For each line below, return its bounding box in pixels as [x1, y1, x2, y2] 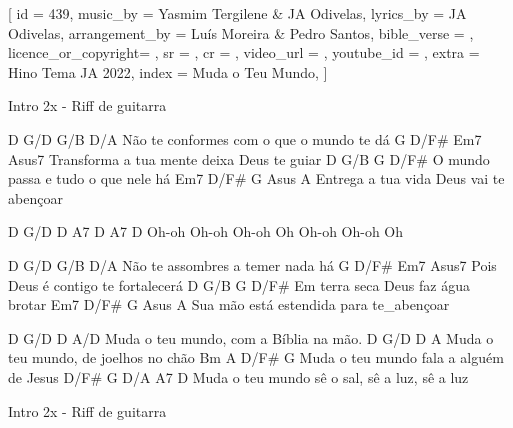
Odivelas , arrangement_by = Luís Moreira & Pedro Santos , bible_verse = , [8, 22, 474, 43]
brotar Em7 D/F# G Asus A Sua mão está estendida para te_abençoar [8, 294, 450, 315]
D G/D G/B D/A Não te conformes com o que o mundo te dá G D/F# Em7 [8, 128, 482, 149]
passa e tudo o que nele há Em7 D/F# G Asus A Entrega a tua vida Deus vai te [8, 168, 505, 189]
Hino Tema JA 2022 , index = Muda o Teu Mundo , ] [8, 61, 328, 82]
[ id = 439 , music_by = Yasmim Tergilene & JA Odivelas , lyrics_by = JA [8, 3, 467, 23]
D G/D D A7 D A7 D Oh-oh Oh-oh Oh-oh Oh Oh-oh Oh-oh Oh [8, 221, 404, 242]
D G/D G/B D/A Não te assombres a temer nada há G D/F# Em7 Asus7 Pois [8, 254, 497, 275]
